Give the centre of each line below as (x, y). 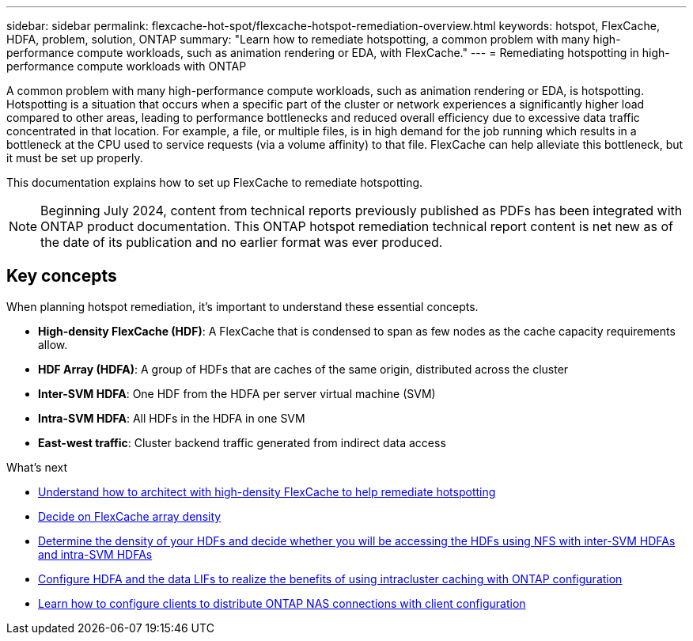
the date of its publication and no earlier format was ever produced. (242, 242)
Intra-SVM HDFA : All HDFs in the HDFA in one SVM (172, 418)
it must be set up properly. (75, 158)
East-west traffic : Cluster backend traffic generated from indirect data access (242, 442)
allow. (53, 344)
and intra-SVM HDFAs (95, 554)
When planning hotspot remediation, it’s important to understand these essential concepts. (242, 306)
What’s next (37, 467)
